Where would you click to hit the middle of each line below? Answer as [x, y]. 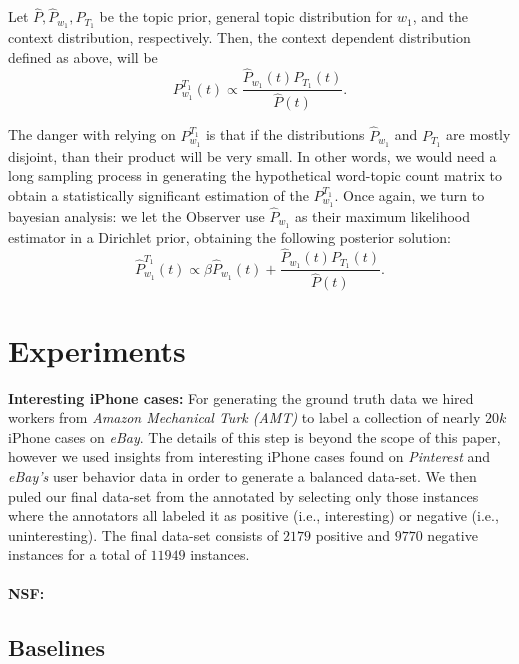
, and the [440, 16]
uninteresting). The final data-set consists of [143, 534]
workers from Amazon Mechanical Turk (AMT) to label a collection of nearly [244, 417]
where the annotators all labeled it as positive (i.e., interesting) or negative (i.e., [253, 515]
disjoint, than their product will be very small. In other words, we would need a [252, 155]
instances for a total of [77, 554]
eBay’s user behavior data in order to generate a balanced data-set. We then [242, 475]
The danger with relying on [92, 134]
